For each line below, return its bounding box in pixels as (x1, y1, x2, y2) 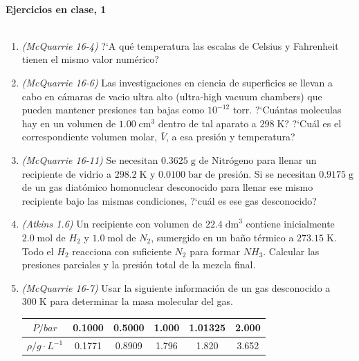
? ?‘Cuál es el (284, 115, 342, 130)
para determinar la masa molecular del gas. (50, 294, 233, 308)
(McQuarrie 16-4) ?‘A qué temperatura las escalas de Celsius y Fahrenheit (21, 38, 339, 53)
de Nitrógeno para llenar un (199, 152, 317, 167)
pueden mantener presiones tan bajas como (21, 102, 205, 117)
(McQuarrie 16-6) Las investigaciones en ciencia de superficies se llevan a (21, 75, 333, 89)
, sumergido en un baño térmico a (151, 230, 294, 244)
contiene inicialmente (246, 216, 335, 231)
